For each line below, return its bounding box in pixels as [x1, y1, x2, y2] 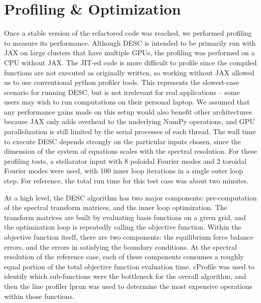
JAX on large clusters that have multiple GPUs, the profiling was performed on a [4, 47, 255, 58]
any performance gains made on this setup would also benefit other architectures [4, 106, 252, 117]
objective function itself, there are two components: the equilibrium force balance [4, 232, 253, 242]
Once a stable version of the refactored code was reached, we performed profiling [4, 28, 252, 38]
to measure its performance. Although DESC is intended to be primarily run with [4, 37, 256, 48]
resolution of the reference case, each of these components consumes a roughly [4, 251, 244, 262]
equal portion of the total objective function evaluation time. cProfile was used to [4, 261, 254, 271]
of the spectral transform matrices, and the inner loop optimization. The [4, 202, 227, 213]
